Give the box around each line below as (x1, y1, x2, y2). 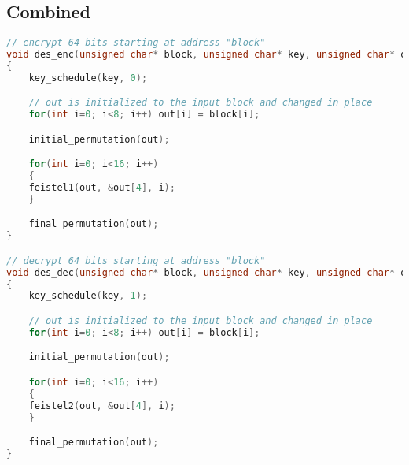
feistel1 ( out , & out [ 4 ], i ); (28, 182, 175, 194)
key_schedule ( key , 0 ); (28, 72, 148, 84)
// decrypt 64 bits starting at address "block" (6, 255, 266, 266)
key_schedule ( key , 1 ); (28, 290, 148, 302)
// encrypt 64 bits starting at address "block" (6, 37, 266, 49)
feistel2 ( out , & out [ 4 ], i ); (28, 400, 175, 411)
